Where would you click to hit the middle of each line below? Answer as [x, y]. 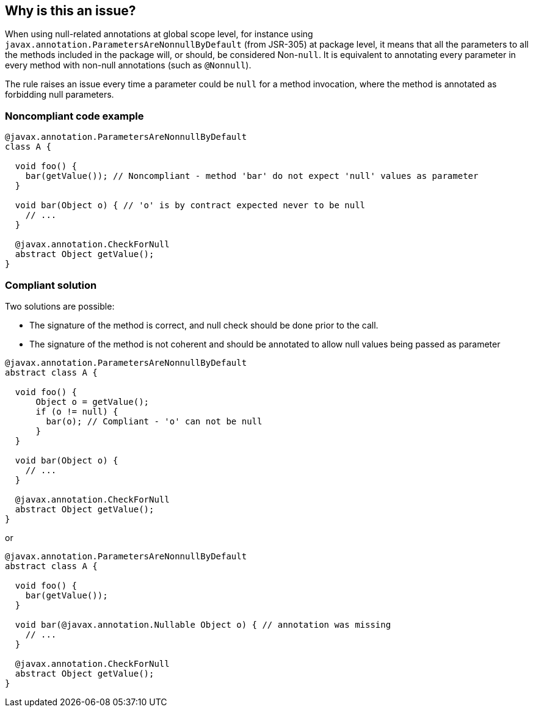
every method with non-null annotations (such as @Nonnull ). [128, 65]
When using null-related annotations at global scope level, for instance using [159, 34]
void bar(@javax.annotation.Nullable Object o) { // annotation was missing [203, 624]
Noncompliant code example [74, 116]
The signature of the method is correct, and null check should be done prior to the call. [204, 325]
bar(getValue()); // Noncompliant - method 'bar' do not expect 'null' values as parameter [252, 176]
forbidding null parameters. [60, 95]
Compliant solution [51, 285]
